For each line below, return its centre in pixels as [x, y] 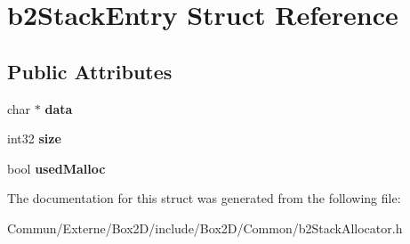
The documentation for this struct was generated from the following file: [204, 198]
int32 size [34, 138]
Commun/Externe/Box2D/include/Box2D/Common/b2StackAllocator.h [205, 228]
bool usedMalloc [56, 168]
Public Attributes [90, 71]
